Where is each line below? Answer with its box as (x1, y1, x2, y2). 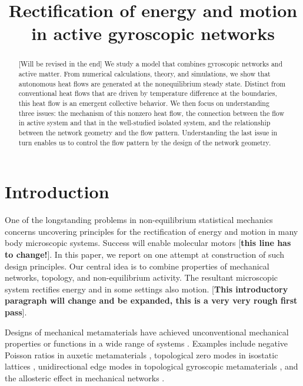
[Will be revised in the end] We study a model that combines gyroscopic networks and (18, 59, 283, 69)
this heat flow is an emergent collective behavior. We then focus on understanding (18, 98, 269, 108)
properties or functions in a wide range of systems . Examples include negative (5, 337, 288, 350)
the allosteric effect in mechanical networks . (5, 371, 165, 384)
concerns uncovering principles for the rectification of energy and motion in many (5, 225, 298, 237)
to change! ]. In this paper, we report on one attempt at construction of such (5, 248, 284, 260)
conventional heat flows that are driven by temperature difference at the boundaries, (18, 88, 277, 98)
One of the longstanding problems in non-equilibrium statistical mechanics (5, 214, 273, 226)
